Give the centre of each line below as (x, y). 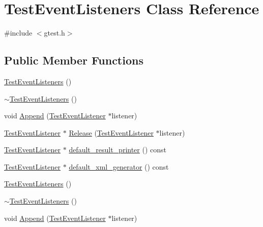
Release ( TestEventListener (111, 132)
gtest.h (54, 33)
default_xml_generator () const (119, 166)
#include (18, 33)
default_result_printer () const (118, 150)
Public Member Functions (74, 60)
